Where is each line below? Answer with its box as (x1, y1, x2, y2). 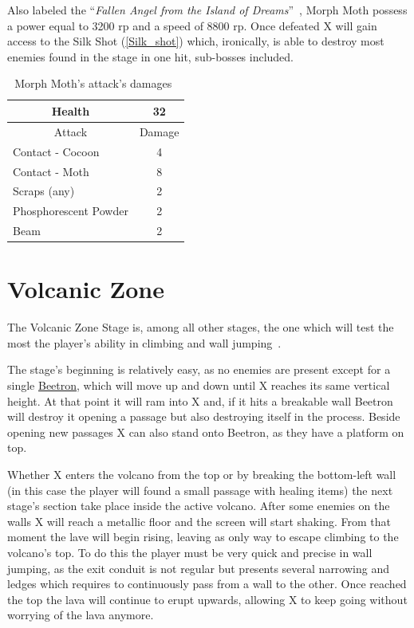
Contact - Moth (13, 163, 89, 179)
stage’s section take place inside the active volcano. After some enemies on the (7, 497, 390, 514)
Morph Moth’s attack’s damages (14, 75, 172, 92)
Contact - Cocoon (13, 143, 100, 159)
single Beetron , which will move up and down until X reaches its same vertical (7, 377, 390, 394)
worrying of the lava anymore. (7, 606, 154, 623)
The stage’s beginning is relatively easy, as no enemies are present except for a (7, 361, 391, 378)
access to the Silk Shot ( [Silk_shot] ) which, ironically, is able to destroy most (7, 33, 384, 49)
